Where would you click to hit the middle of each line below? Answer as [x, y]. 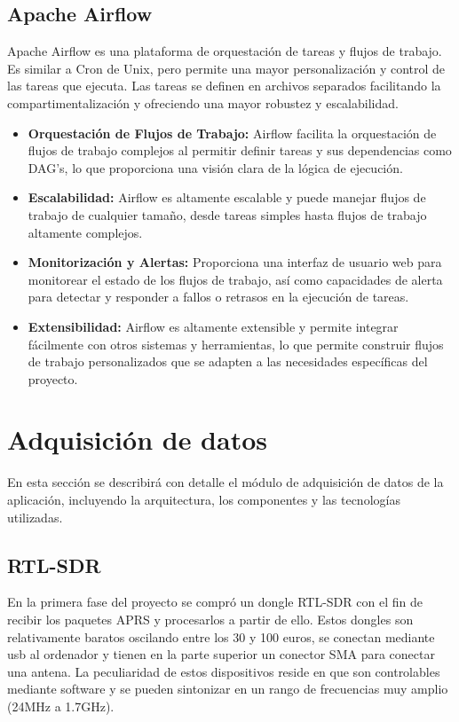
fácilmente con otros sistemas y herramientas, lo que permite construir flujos [236, 344]
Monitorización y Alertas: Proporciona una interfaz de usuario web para [235, 262]
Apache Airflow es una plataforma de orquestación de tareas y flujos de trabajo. [225, 51]
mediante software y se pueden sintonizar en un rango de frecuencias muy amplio [228, 689]
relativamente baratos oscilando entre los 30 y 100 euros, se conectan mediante [221, 636]
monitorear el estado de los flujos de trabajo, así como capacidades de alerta [235, 279]
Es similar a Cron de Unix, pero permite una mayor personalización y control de [226, 68]
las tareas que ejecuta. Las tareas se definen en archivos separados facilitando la [224, 86]
